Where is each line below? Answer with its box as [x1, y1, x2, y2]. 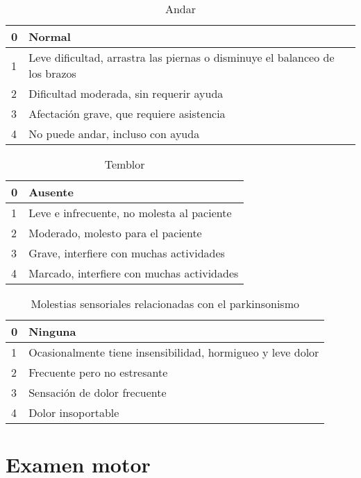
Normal [28, 28, 71, 44]
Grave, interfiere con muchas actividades [28, 245, 225, 261]
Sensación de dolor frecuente [28, 384, 167, 400]
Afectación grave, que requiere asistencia [28, 105, 226, 121]
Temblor [104, 156, 145, 172]
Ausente [28, 184, 74, 200]
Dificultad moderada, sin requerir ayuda [28, 85, 224, 101]
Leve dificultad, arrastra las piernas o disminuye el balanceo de [28, 49, 335, 65]
